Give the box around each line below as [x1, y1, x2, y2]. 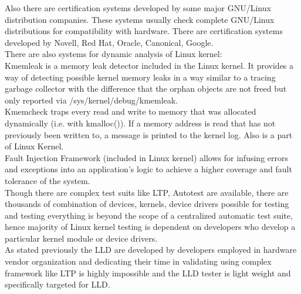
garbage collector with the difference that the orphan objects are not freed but [5, 82, 287, 95]
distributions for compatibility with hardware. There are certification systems [5, 25, 283, 37]
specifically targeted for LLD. [5, 278, 110, 290]
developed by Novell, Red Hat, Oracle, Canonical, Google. [5, 36, 214, 48]
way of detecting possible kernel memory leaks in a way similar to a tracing [5, 71, 276, 83]
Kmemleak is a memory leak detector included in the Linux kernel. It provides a [5, 59, 294, 71]
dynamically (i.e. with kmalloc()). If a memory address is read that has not [5, 116, 276, 129]
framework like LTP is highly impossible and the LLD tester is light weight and [5, 266, 291, 279]
